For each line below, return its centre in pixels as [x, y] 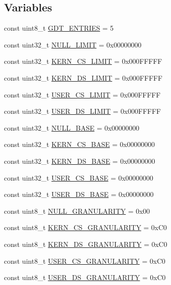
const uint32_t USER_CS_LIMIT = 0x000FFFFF [82, 94]
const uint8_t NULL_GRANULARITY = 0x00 [77, 211]
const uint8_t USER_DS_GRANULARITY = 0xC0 [85, 277]
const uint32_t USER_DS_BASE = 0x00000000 [79, 194]
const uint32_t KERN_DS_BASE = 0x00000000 [80, 161]
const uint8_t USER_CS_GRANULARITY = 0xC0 [85, 261]
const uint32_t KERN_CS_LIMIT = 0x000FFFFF [83, 61]
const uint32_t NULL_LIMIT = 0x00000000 [73, 44]
